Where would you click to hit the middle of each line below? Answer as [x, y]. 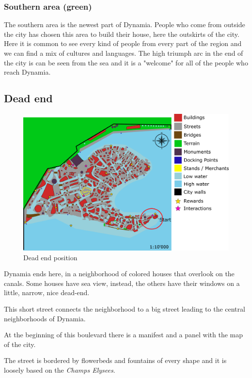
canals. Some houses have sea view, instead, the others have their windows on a [122, 283]
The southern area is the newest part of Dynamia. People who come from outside [125, 24]
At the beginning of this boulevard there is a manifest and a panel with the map [124, 335]
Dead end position [50, 257]
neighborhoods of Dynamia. [45, 318]
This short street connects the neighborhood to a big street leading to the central [125, 308]
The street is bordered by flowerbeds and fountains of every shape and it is [115, 360]
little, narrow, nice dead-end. [47, 292]
